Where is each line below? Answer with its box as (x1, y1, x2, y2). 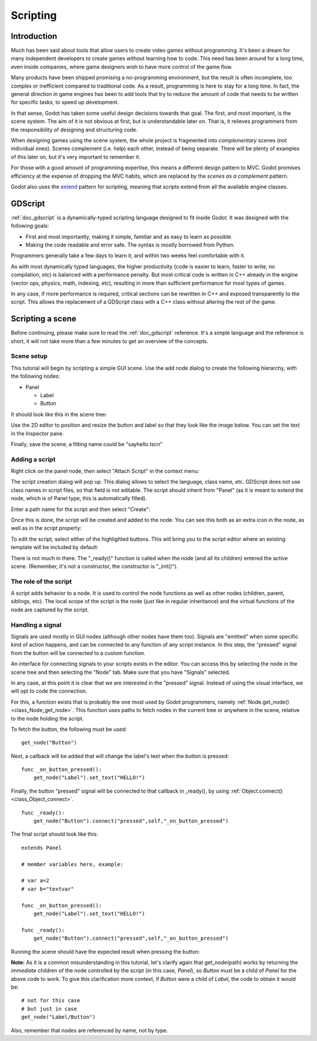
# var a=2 (21, 877, 49, 884)
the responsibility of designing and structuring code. (11, 126, 138, 133)
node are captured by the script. (11, 606, 89, 613)
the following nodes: (11, 373, 60, 380)
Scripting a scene (11, 314, 76, 324)
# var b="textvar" (21, 886, 75, 892)
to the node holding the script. (11, 715, 85, 722)
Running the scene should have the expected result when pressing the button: (11, 948, 200, 955)
